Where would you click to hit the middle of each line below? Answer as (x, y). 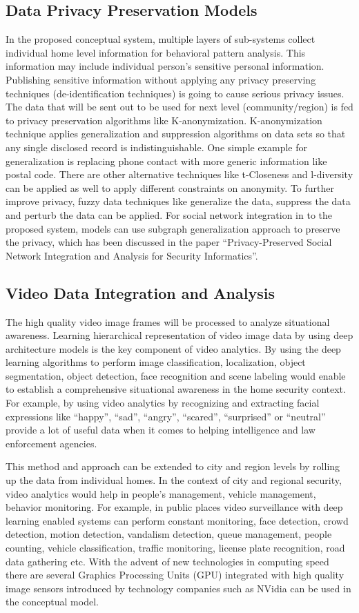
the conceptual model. (52, 602)
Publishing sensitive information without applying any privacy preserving (161, 79)
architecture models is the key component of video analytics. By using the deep (173, 348)
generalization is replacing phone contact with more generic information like (166, 160)
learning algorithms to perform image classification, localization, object (156, 362)
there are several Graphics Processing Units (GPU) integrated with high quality (175, 575)
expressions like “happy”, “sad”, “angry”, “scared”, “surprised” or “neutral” (166, 416)
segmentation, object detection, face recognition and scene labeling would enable (176, 375)
